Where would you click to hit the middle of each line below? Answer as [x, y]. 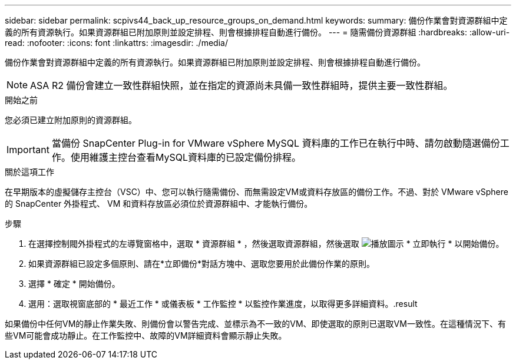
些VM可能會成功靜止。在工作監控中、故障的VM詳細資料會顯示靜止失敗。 [146, 335]
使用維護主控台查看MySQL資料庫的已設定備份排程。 [186, 157]
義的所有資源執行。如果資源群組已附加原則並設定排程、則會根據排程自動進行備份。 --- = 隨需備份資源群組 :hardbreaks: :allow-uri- [257, 32]
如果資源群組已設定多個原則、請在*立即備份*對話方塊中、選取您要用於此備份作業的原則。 [202, 264]
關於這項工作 [29, 172]
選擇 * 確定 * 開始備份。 [74, 284]
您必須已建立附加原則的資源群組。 [71, 120]
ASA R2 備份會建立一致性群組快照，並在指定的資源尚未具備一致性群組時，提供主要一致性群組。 [242, 85]
